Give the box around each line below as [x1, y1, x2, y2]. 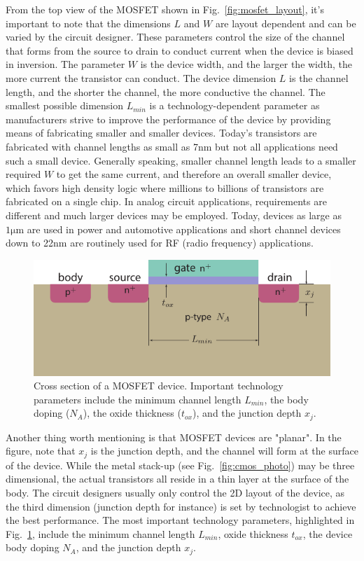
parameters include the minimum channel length [34, 392, 241, 406]
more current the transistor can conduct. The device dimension [6, 70, 276, 85]
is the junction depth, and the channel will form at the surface [90, 443, 358, 458]
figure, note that [6, 443, 76, 458]
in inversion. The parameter [6, 57, 125, 71]
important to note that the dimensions [6, 15, 171, 30]
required [6, 167, 41, 181]
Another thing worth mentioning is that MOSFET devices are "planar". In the [6, 429, 342, 444]
